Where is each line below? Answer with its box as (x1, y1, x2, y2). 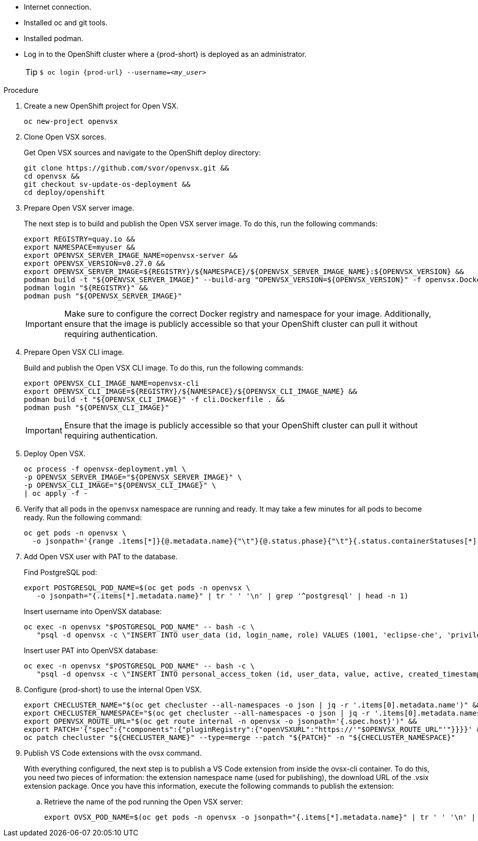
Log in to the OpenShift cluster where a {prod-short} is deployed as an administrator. (24, 50, 307, 58)
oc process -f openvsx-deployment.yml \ (24, 465, 187, 473)
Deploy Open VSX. (24, 449, 86, 458)
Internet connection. (24, 3, 91, 11)
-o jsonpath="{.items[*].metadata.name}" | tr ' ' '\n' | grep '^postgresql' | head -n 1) (36, 592, 409, 600)
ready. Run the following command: (24, 513, 142, 522)
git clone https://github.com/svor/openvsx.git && (24, 164, 229, 172)
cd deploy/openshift (24, 188, 105, 196)
